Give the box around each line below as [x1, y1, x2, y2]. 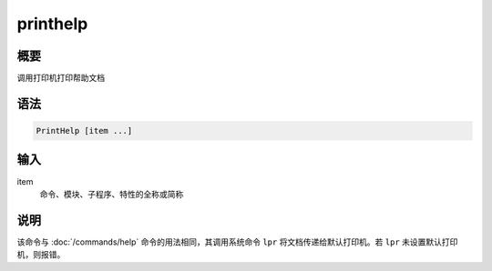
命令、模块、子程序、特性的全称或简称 [39, 188, 184, 199]
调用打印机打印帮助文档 [16, 73, 105, 84]
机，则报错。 [16, 249, 66, 260]
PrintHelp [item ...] [36, 125, 133, 136]
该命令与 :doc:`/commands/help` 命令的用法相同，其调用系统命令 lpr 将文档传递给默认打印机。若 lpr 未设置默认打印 [16, 236, 458, 247]
